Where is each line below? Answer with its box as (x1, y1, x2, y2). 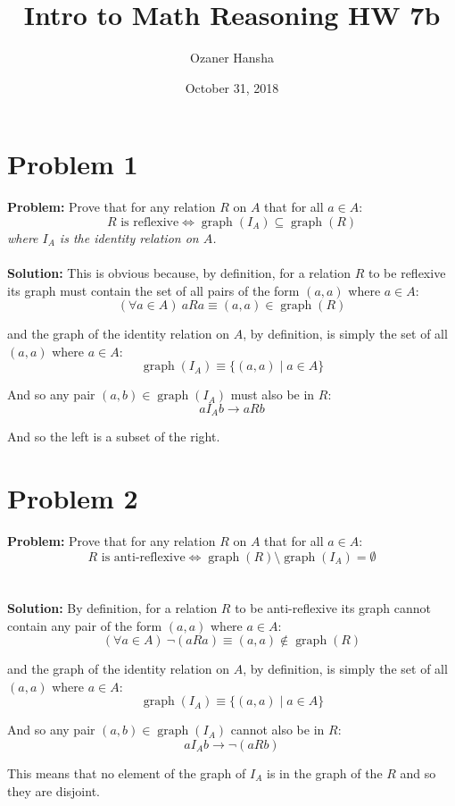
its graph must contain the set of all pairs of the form (7, 281, 300, 299)
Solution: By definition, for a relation (7, 598, 218, 617)
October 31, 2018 (185, 78, 279, 97)
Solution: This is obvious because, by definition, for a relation (7, 264, 352, 282)
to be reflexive (368, 264, 446, 282)
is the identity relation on (59, 228, 199, 247)
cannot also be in (230, 720, 325, 739)
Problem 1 (7, 146, 138, 182)
